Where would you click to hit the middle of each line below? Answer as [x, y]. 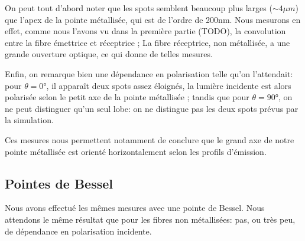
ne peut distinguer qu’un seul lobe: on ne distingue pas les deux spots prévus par [152, 108]
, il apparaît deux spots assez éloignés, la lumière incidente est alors [169, 85]
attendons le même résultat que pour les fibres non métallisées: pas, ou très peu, [150, 219]
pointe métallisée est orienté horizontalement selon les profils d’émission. [136, 151]
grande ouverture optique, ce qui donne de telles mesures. [109, 54]
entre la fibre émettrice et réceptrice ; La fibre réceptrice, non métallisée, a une [147, 42]
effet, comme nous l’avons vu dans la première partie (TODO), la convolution [145, 31]
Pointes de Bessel [59, 183]
